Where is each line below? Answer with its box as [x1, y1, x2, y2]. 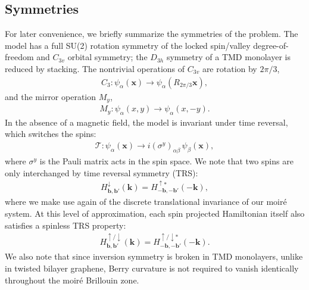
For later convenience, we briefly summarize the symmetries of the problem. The [5, 27, 298, 40]
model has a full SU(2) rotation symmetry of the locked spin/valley [5, 39, 251, 51]
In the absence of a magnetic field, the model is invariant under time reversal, [5, 116, 288, 128]
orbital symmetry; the [67, 51, 148, 63]
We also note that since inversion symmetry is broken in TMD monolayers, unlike [5, 250, 303, 263]
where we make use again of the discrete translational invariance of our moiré [5, 195, 287, 208]
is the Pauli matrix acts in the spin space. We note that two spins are [39, 154, 294, 167]
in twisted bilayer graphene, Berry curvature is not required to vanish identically [5, 262, 299, 275]
